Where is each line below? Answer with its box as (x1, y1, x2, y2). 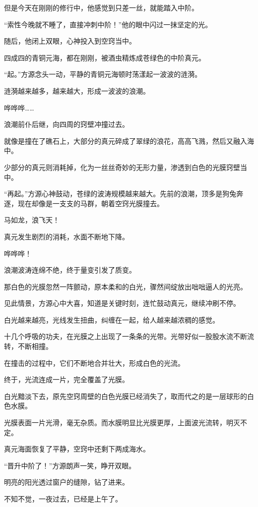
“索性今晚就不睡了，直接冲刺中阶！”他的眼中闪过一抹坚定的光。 (4, 19, 212, 29)
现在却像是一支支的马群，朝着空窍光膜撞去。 (17, 198, 164, 208)
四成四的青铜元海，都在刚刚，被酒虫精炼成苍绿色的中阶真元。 (4, 52, 205, 62)
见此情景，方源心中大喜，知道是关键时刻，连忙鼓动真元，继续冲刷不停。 (4, 298, 240, 308)
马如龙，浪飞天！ (4, 215, 60, 225)
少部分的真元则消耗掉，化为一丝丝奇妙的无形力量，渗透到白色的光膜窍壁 (4, 162, 240, 172)
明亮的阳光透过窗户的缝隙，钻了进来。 (4, 477, 129, 487)
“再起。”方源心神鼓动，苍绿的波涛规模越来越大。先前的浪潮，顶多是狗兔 (4, 188, 237, 199)
